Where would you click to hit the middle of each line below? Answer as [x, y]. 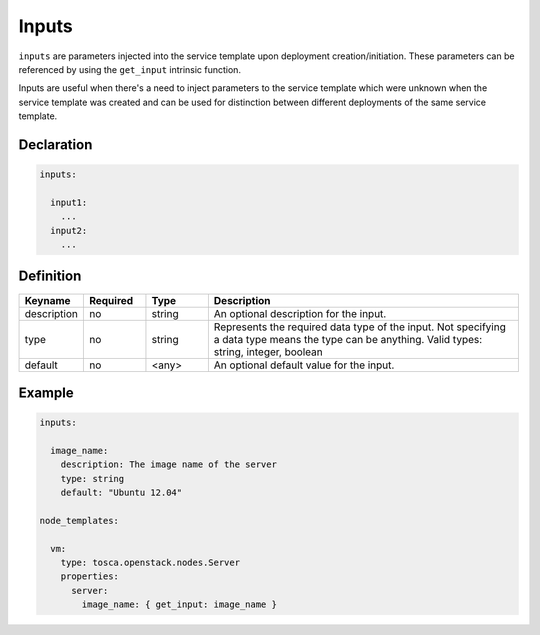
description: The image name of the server [168, 464]
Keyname [47, 300]
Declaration [55, 144]
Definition [50, 276]
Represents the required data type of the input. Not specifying [360, 327]
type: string [92, 478]
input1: [69, 202]
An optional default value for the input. [304, 365]
